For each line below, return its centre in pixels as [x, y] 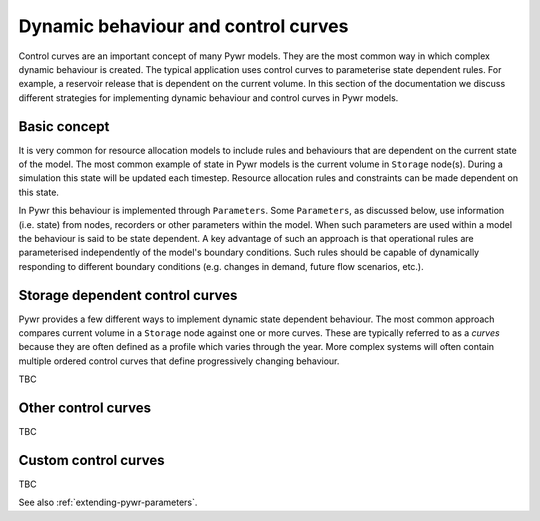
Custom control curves [91, 460]
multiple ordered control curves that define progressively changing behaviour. [179, 361]
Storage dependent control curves [128, 295]
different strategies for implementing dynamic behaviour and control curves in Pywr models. [208, 97]
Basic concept [64, 126]
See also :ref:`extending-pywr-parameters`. [108, 502]
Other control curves [85, 408]
